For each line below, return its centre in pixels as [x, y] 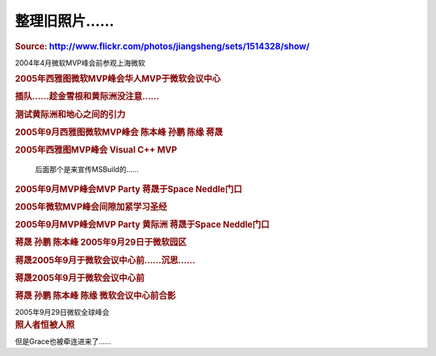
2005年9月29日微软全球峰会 [62, 312]
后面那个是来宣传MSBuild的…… [87, 170]
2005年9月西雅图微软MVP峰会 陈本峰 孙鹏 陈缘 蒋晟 [119, 132]
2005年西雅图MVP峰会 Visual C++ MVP [96, 150]
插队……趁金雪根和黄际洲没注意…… [87, 97]
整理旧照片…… [65, 21]
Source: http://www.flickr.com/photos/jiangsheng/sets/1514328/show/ [162, 46]
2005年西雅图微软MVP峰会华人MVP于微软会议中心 [118, 79]
